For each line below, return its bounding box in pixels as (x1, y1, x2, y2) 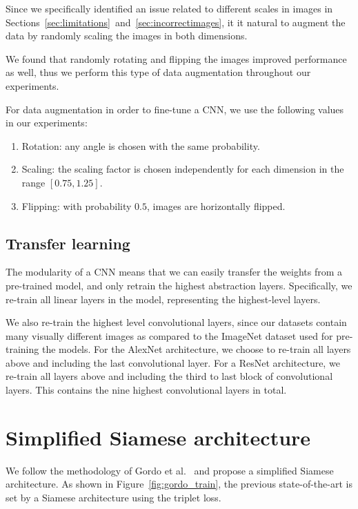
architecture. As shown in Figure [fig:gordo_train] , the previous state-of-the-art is (6, 477, 352, 491)
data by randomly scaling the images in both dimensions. (6, 28, 248, 43)
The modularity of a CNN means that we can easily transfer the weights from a (6, 265, 343, 279)
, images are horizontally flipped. (146, 198, 286, 213)
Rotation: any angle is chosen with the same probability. (21, 138, 260, 153)
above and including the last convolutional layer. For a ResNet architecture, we (6, 355, 340, 369)
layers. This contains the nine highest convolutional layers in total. (6, 383, 287, 397)
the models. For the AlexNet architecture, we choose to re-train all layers (41, 342, 351, 356)
